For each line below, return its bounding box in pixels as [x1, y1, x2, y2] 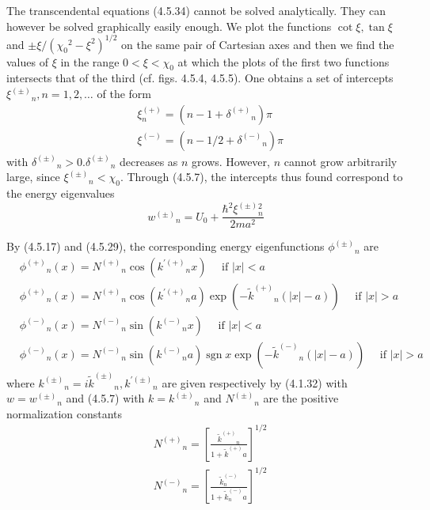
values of [6, 53, 48, 70]
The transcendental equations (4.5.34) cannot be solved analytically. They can [6, 2, 386, 18]
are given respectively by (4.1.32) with [162, 374, 348, 391]
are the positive [263, 390, 339, 406]
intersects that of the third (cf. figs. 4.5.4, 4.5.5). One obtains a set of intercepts [6, 70, 394, 86]
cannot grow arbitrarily [283, 153, 398, 169]
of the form [97, 85, 151, 102]
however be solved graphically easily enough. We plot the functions [6, 17, 332, 34]
